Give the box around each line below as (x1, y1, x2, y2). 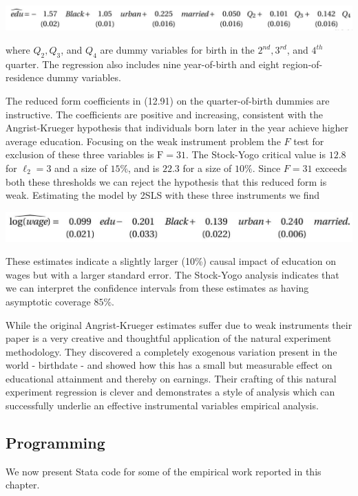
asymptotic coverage (6, 294, 91, 308)
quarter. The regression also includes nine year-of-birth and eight (6, 56, 280, 71)
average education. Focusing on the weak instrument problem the (6, 133, 281, 148)
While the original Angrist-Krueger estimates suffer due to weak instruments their (6, 317, 352, 332)
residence (6, 70, 44, 85)
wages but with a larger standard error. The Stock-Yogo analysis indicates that (6, 267, 339, 281)
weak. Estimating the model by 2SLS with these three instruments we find (6, 188, 320, 202)
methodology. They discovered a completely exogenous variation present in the (6, 344, 337, 358)
